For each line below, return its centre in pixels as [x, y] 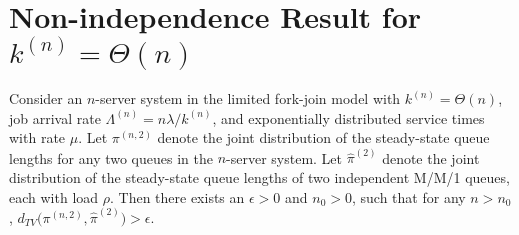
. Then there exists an [177, 196]
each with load [54, 196]
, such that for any [408, 196]
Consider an [46, 98]
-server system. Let [284, 157]
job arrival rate [55, 117]
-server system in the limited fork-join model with [248, 98]
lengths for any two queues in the [111, 157]
